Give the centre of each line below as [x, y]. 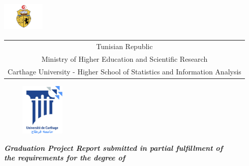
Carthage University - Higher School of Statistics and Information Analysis [124, 71]
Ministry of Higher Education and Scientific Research [124, 58]
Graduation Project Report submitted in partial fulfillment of [114, 148]
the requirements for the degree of [65, 158]
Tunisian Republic [124, 46]
